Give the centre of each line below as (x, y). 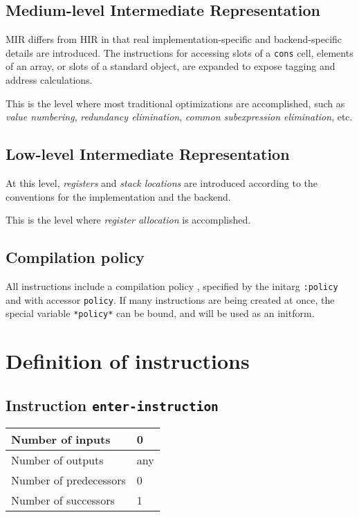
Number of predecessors (68, 480)
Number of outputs (57, 460)
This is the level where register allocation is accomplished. (128, 220)
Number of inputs (61, 439)
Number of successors (63, 500)
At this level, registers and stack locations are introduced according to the (162, 183)
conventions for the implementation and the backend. (118, 196)
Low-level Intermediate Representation (148, 154)
